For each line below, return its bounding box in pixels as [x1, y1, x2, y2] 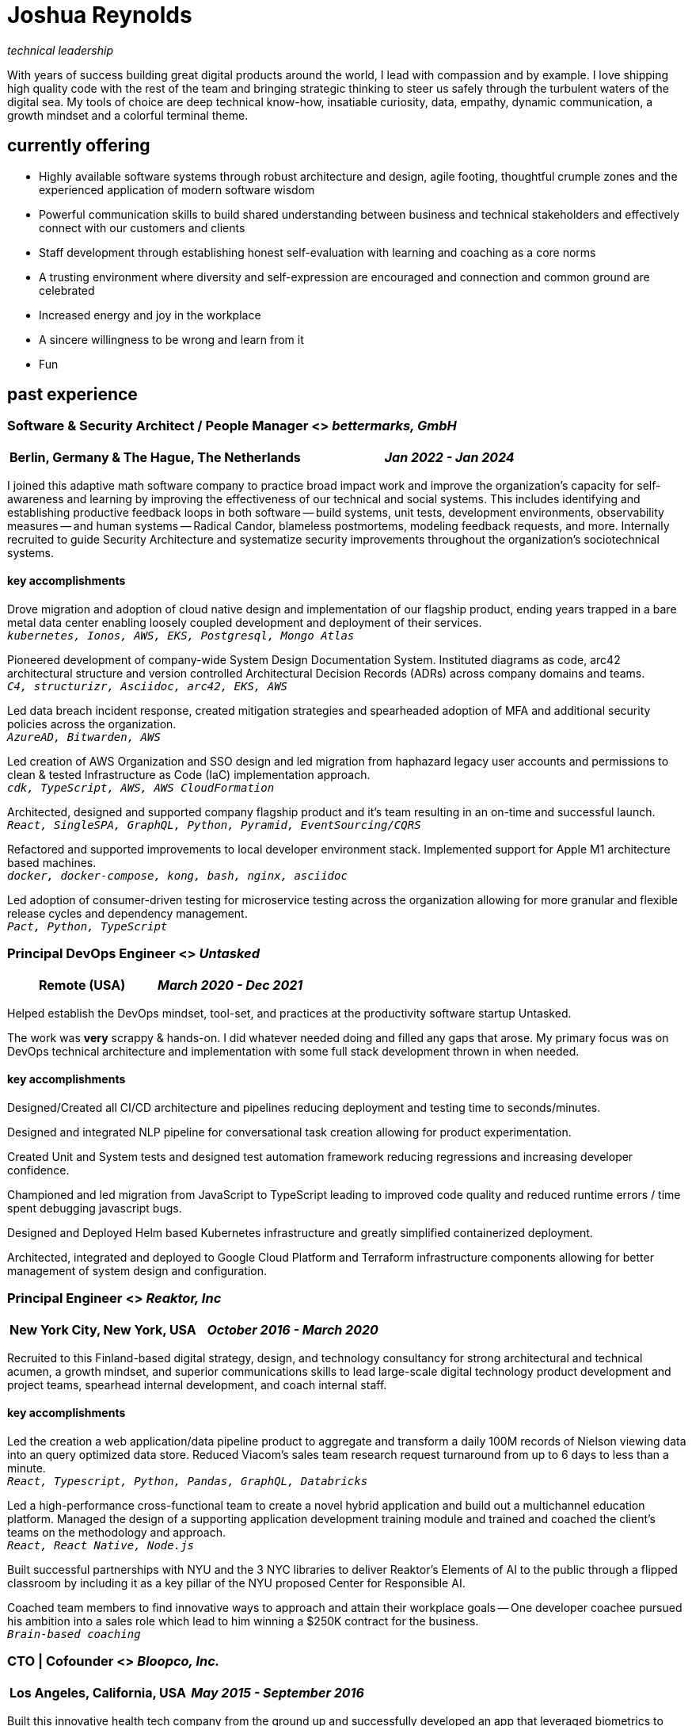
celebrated [39, 283, 95, 297]
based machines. [7, 856, 97, 870]
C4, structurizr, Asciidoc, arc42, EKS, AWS [7, 680, 288, 693]
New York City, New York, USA [10, 1321, 196, 1338]
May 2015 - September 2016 [191, 1684, 364, 1701]
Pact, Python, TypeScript [7, 920, 168, 934]
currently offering [7, 136, 150, 156]
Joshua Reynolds [7, 2, 192, 29]
